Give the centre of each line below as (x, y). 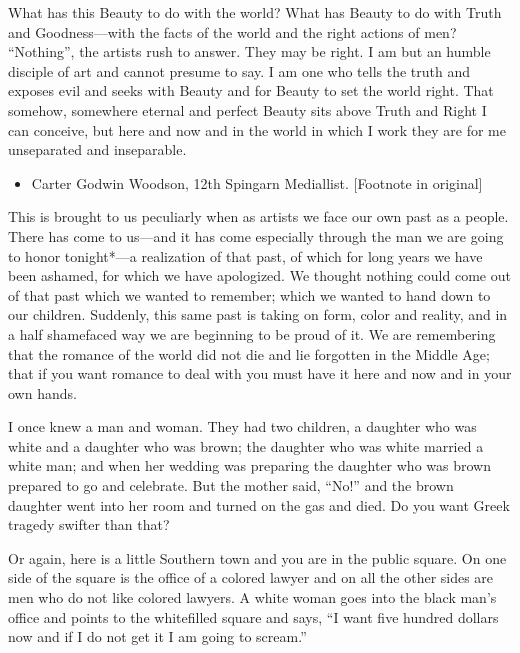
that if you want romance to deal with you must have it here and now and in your (260, 373)
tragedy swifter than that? (89, 524)
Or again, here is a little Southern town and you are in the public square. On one (257, 557)
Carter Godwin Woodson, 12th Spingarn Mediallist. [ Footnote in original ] (257, 182)
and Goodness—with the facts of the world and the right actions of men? (232, 31)
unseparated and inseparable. (97, 149)
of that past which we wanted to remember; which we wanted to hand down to (249, 294)
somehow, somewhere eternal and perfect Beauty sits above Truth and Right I (247, 109)
